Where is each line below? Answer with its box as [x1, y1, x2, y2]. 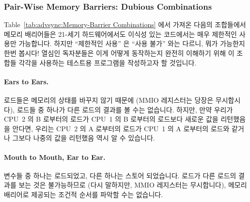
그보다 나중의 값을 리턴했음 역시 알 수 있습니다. [12, 133, 155, 143]
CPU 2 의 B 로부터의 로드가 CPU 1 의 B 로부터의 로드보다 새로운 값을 [4, 114, 219, 124]
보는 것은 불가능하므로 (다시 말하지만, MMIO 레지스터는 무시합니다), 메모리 [18, 180, 247, 190]
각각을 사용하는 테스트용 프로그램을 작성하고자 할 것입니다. [18, 57, 197, 67]
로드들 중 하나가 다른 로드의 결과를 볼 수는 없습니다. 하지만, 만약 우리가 [16, 104, 233, 114]
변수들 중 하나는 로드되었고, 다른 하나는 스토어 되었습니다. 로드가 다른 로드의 [4, 170, 236, 180]
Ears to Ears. [4, 76, 49, 86]
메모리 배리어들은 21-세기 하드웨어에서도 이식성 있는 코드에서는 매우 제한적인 [4, 29, 237, 39]
